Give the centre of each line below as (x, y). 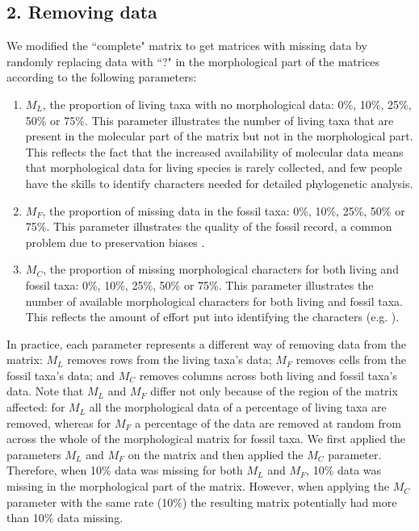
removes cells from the (351, 360)
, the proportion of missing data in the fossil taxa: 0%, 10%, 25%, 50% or (224, 210)
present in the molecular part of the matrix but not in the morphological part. (219, 136)
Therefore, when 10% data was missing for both (125, 470)
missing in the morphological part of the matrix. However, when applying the (198, 486)
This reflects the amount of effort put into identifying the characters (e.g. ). (212, 317)
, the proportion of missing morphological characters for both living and (221, 269)
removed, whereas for (59, 422)
